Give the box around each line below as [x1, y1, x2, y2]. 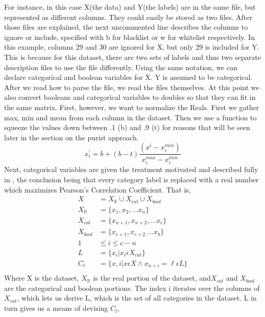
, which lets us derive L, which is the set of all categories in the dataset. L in [17, 292, 257, 303]
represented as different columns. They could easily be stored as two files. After [4, 11, 253, 22]
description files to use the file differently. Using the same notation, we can [4, 61, 237, 72]
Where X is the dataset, [4, 272, 79, 283]
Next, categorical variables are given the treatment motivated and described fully [4, 164, 258, 175]
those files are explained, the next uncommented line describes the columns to [4, 22, 248, 32]
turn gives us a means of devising [4, 303, 108, 313]
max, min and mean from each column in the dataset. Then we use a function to [4, 112, 257, 122]
